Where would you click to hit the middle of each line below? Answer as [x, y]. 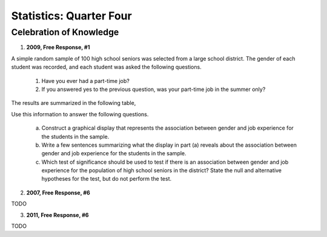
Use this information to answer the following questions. [80, 114]
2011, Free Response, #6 [58, 215]
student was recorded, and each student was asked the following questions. [107, 67]
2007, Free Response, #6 [58, 192]
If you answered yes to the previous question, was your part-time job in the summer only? [154, 89]
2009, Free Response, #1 [58, 47]
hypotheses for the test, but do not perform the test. [107, 179]
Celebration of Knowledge [65, 32]
